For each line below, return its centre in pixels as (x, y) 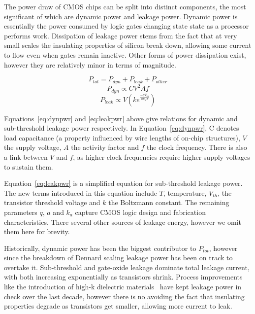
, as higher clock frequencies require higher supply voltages (161, 157)
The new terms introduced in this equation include (80, 192)
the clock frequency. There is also (197, 147)
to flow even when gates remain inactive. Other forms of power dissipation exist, (125, 54)
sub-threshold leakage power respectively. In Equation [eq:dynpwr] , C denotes (122, 128)
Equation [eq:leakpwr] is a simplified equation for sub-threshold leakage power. (123, 183)
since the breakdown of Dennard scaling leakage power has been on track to (118, 258)
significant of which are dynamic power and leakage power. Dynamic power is (121, 16)
